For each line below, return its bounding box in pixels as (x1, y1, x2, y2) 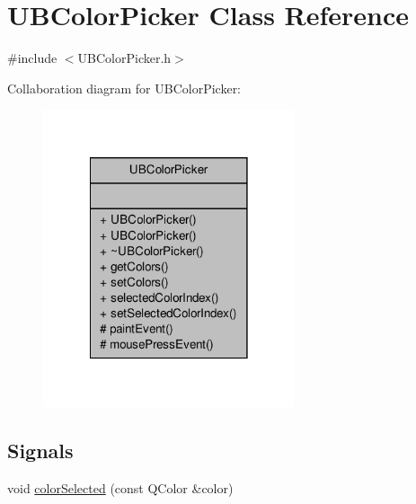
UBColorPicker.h (77, 49, 172, 67)
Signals (7, 436, 74, 464)
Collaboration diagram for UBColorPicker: (7, 78, 242, 97)
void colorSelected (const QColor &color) (7, 478, 234, 497)
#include (7, 49, 58, 67)
